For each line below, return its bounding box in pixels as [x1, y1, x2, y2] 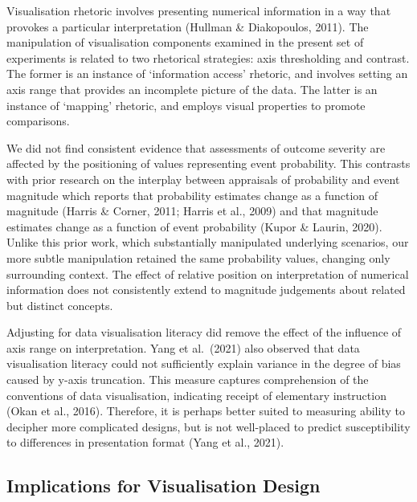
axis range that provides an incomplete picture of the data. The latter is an [6, 80, 378, 97]
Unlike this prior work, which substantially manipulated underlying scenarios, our [6, 234, 409, 251]
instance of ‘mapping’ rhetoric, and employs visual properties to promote [6, 96, 366, 113]
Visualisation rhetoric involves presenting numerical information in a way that [6, 2, 391, 18]
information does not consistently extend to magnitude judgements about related [6, 281, 406, 298]
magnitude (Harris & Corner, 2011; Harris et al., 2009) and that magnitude [6, 202, 378, 219]
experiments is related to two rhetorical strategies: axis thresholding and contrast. [6, 49, 410, 66]
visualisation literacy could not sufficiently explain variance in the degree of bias [6, 355, 401, 372]
